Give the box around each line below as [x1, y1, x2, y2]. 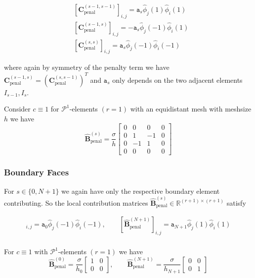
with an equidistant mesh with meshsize [130, 104, 252, 114]
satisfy [226, 197, 246, 208]
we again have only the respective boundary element [61, 185, 220, 196]
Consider [4, 104, 31, 114]
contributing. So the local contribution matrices [4, 197, 148, 208]
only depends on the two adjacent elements [112, 74, 243, 85]
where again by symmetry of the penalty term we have [4, 62, 170, 72]
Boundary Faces [4, 166, 69, 178]
